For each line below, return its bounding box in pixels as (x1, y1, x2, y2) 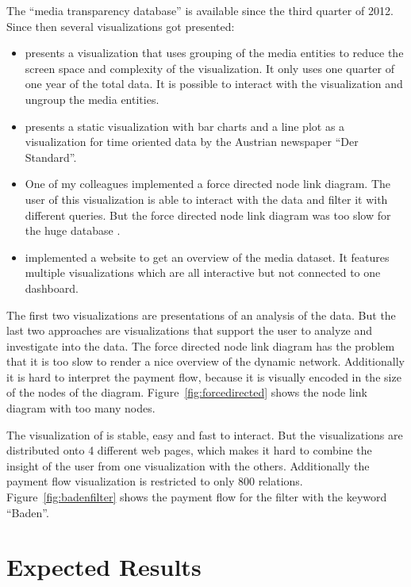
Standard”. (25, 148, 77, 165)
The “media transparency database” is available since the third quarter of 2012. (6, 2, 394, 18)
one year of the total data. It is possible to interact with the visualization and (25, 75, 403, 92)
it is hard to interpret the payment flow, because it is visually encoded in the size (6, 368, 401, 385)
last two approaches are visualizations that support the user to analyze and (6, 322, 373, 339)
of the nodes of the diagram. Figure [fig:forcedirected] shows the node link (6, 384, 367, 401)
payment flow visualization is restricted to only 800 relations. (6, 473, 303, 489)
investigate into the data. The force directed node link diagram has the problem (6, 337, 395, 354)
